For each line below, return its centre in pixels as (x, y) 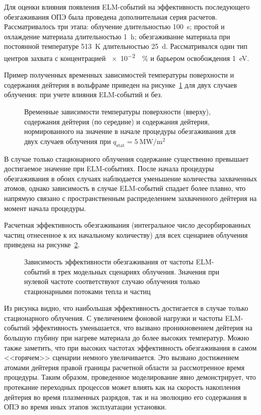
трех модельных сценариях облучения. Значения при (139, 271)
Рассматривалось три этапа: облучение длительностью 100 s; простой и (114, 26)
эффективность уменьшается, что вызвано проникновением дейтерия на (142, 328)
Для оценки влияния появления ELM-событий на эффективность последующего (127, 7)
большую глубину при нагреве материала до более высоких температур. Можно (127, 338)
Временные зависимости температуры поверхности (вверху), (118, 111)
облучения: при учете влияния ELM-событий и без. (83, 94)
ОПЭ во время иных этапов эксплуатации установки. (85, 407)
